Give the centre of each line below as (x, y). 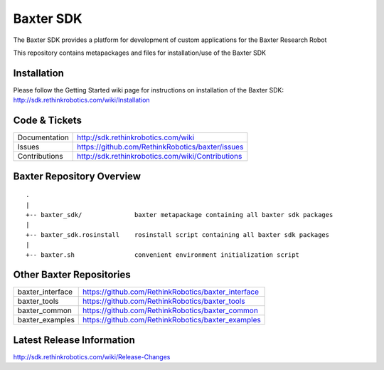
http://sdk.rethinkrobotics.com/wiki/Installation (81, 100)
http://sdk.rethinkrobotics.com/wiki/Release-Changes (92, 356)
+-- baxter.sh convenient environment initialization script (163, 255)
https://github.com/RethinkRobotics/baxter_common (171, 311)
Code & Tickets (47, 121)
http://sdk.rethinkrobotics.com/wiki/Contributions (160, 157)
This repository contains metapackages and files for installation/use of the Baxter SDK (140, 53)
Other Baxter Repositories (72, 275)
